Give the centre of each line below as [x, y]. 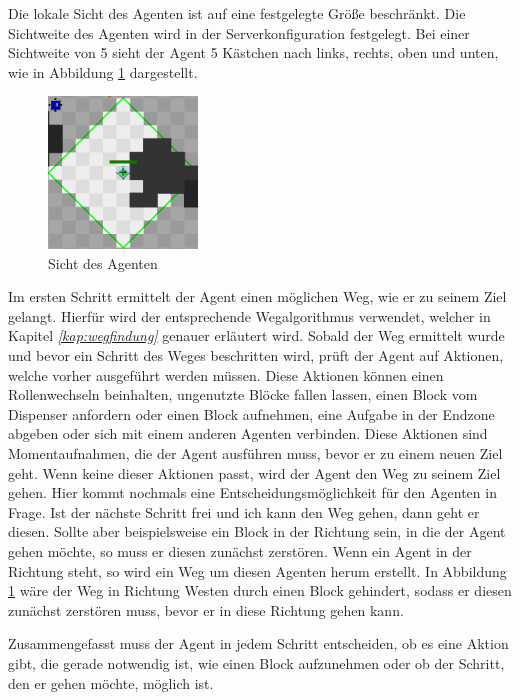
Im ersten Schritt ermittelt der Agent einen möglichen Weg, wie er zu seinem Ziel [257, 296]
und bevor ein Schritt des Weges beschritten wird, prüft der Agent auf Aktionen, [256, 355]
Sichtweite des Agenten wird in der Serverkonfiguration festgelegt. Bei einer [239, 32]
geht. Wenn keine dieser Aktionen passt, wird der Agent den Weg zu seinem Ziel [254, 472]
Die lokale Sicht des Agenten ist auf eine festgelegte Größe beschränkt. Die [237, 13]
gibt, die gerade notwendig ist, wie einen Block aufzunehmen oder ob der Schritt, [256, 662]
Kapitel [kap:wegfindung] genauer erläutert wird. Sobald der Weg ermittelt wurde [256, 335]
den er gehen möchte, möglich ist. [111, 682]
